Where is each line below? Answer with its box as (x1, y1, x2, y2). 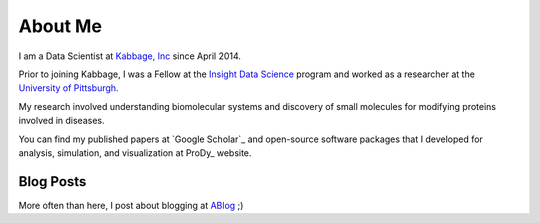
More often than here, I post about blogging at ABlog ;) (18, 199, 244, 211)
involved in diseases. (18, 115, 105, 127)
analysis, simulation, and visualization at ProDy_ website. (18, 146, 252, 159)
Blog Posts (18, 173, 87, 190)
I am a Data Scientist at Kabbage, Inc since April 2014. (18, 50, 242, 62)
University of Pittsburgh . (18, 82, 119, 94)
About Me (18, 15, 102, 37)
